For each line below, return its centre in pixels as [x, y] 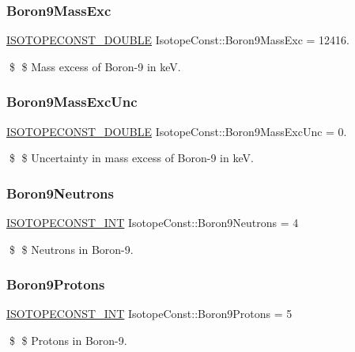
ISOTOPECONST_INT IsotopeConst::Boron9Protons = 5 [149, 314]
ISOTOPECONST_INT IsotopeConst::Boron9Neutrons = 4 [153, 223]
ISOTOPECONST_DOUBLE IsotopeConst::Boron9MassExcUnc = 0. [177, 131]
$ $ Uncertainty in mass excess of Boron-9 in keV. [131, 158]
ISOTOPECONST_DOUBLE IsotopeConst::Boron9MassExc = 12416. [178, 40]
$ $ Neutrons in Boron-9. [71, 249]
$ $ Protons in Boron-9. [68, 341]
